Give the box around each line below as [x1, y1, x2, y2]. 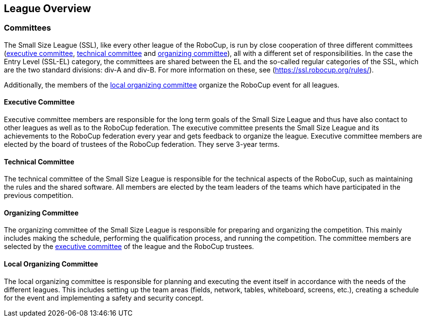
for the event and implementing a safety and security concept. [4, 293, 204, 302]
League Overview [4, 2, 91, 15]
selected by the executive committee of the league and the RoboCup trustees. [4, 242, 254, 251]
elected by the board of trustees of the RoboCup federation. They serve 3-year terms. [4, 140, 280, 149]
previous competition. [4, 191, 74, 200]
